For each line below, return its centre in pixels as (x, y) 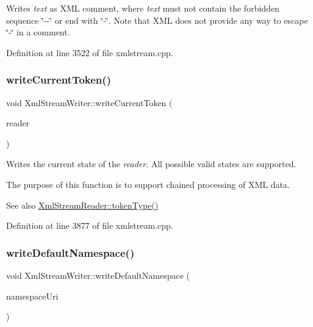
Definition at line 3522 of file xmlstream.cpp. (90, 52)
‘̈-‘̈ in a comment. (38, 32)
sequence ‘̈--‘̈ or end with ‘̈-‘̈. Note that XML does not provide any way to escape (157, 20)
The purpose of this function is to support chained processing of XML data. (148, 184)
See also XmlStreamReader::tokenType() (82, 205)
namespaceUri (32, 296)
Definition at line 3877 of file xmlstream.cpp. (90, 225)
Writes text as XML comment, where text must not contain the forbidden (143, 8)
